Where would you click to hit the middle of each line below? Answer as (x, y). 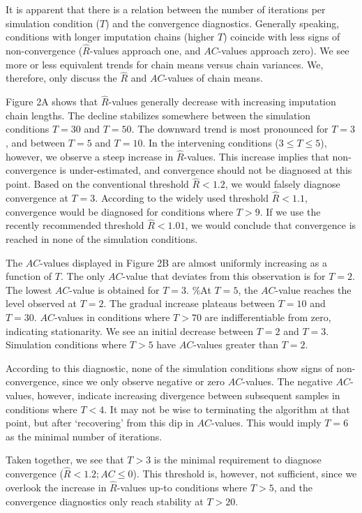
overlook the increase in (56, 487)
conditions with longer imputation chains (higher (110, 37)
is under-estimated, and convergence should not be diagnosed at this (206, 170)
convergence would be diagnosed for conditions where (120, 211)
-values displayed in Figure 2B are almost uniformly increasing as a (183, 262)
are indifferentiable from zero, (268, 317)
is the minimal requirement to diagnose (237, 460)
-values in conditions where (112, 317)
